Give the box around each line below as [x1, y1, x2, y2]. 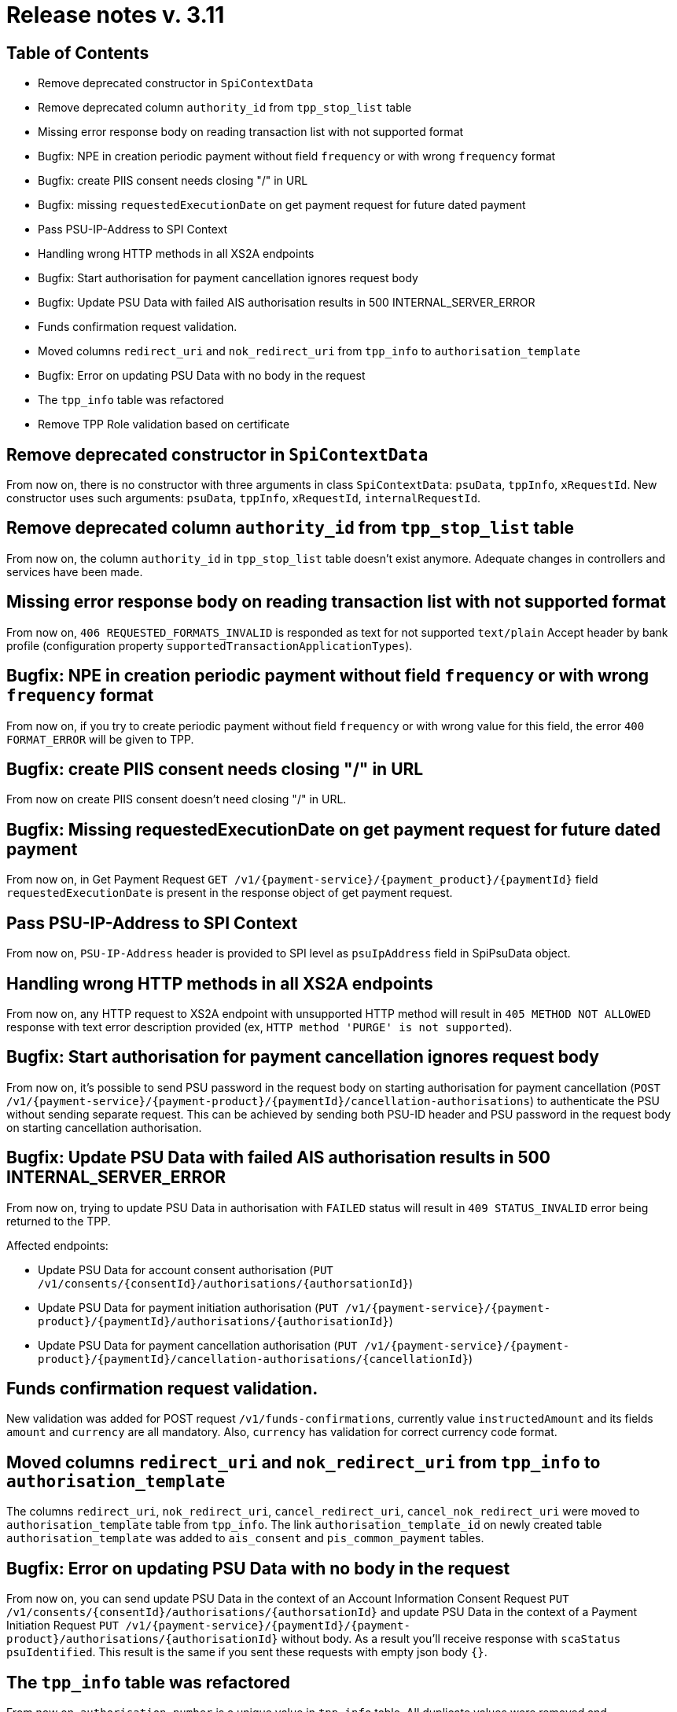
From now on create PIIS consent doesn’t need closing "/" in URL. [6, 792, 347, 806]
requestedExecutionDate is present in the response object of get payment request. [6, 886, 453, 900]
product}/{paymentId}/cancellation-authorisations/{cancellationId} [38, 1352, 469, 1365]
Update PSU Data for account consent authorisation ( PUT [38, 1262, 333, 1277]
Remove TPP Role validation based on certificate [38, 417, 290, 432]
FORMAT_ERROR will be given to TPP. [6, 732, 194, 746]
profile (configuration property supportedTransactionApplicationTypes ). [6, 638, 413, 652]
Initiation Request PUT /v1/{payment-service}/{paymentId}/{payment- [6, 1618, 410, 1633]
